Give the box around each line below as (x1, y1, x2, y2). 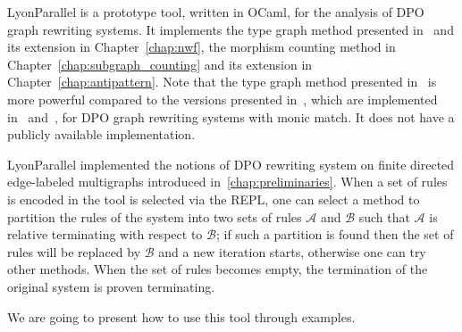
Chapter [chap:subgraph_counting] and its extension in (7, 54, 313, 73)
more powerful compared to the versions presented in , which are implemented (7, 89, 438, 108)
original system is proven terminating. (7, 277, 215, 295)
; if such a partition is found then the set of (215, 225, 454, 244)
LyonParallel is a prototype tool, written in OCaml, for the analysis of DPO (7, 3, 424, 21)
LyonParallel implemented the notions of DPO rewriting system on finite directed (7, 154, 455, 173)
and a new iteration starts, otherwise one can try (158, 242, 426, 261)
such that (358, 207, 410, 226)
